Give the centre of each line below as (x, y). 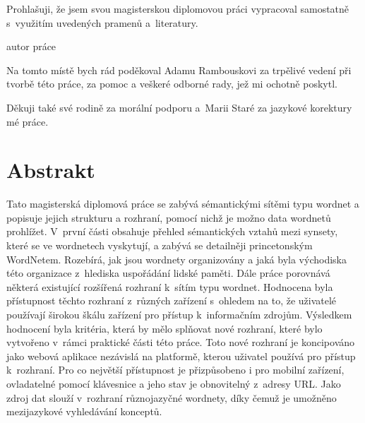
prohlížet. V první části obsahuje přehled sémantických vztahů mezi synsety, (172, 231)
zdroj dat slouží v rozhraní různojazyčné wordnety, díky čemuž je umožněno (172, 397)
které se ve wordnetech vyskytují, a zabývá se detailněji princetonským (160, 245)
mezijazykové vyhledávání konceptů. (84, 411)
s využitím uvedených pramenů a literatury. (102, 22)
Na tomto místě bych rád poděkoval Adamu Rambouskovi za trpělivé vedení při (179, 70)
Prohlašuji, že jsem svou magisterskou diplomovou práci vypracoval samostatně (178, 8)
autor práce (31, 46)
